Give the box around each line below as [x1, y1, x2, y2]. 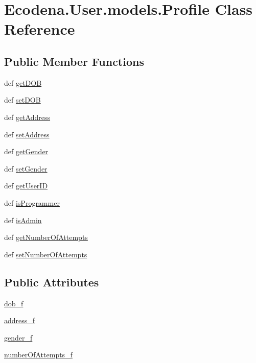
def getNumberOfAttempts [4, 232, 88, 243]
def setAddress [4, 129, 50, 139]
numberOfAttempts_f [4, 349, 73, 360]
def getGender [4, 146, 49, 157]
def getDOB [4, 77, 42, 88]
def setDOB [4, 94, 41, 105]
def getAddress [4, 111, 51, 122]
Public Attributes [4, 274, 99, 289]
